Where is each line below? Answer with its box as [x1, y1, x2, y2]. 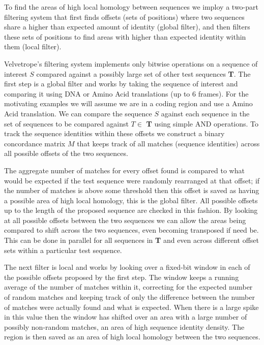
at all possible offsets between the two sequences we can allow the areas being [4, 214, 246, 225]
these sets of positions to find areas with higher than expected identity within [4, 31, 246, 42]
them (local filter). [4, 41, 62, 52]
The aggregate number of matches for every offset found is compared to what [4, 165, 245, 175]
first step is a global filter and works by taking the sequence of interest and [4, 78, 238, 89]
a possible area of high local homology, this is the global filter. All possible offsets [4, 195, 258, 205]
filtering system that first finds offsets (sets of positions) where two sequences [4, 11, 245, 22]
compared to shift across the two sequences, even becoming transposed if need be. [4, 225, 259, 235]
